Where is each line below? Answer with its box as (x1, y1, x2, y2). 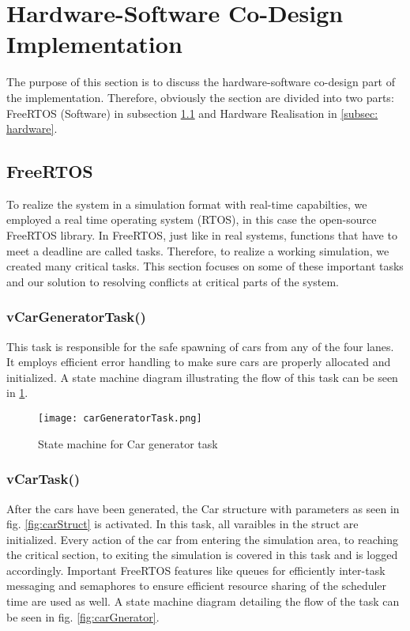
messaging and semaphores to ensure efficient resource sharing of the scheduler (6, 577, 387, 594)
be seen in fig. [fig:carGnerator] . (6, 608, 160, 625)
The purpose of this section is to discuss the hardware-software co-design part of (6, 74, 396, 90)
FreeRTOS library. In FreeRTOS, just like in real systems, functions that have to (6, 227, 397, 244)
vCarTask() (6, 469, 81, 489)
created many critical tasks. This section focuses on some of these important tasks (6, 258, 404, 274)
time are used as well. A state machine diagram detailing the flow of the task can (6, 593, 400, 610)
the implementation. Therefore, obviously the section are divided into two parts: (6, 89, 394, 105)
